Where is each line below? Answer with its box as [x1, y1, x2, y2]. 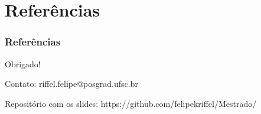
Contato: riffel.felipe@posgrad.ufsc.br [5, 77, 138, 90]
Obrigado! [5, 57, 41, 70]
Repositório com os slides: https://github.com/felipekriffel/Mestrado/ [5, 97, 257, 109]
